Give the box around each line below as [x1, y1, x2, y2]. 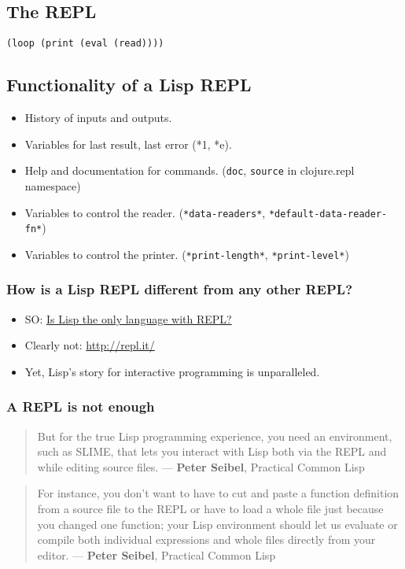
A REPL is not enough [6, 397, 155, 416]
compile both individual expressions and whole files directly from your [37, 531, 376, 548]
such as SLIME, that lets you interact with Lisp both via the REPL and [37, 443, 387, 460]
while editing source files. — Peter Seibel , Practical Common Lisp [37, 458, 365, 475]
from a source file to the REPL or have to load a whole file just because [37, 501, 384, 517]
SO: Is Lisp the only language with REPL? [24, 310, 232, 327]
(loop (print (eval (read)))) [6, 38, 164, 50]
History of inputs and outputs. [24, 109, 172, 126]
